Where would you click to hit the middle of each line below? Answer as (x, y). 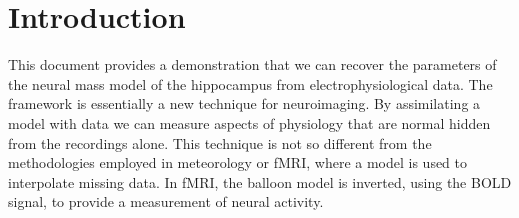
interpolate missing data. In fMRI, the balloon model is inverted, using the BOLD (260, 181)
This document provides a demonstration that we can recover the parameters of (252, 64)
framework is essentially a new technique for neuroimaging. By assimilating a (244, 103)
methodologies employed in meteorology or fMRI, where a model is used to (238, 162)
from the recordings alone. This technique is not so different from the (220, 142)
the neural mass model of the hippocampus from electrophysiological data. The (250, 83)
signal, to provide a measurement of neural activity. (166, 201)
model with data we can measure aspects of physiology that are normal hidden (249, 122)
